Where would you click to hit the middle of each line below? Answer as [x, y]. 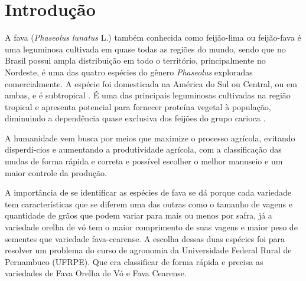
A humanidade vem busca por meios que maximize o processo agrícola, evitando [150, 138]
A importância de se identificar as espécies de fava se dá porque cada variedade [148, 192]
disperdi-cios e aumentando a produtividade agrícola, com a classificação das [143, 149]
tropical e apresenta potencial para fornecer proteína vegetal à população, [138, 106]
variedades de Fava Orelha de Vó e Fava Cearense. [96, 273]
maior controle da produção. [56, 172]
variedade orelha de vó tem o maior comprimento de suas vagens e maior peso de [151, 227]
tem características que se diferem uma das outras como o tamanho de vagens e [149, 204]
